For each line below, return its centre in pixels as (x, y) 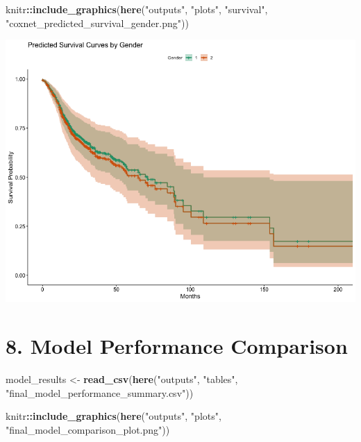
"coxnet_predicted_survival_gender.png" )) (97, 23)
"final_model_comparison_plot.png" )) (88, 429)
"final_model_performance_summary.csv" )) (100, 392)
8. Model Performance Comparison (177, 345)
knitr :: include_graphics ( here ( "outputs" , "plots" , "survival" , (137, 9)
